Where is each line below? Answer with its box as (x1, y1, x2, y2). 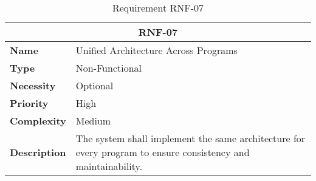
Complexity (10, 114, 66, 128)
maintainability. (75, 159, 143, 173)
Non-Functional (75, 61, 142, 75)
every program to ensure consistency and (75, 145, 250, 159)
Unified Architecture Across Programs (75, 43, 238, 57)
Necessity (10, 78, 56, 92)
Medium (75, 114, 111, 128)
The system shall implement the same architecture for (75, 131, 306, 145)
